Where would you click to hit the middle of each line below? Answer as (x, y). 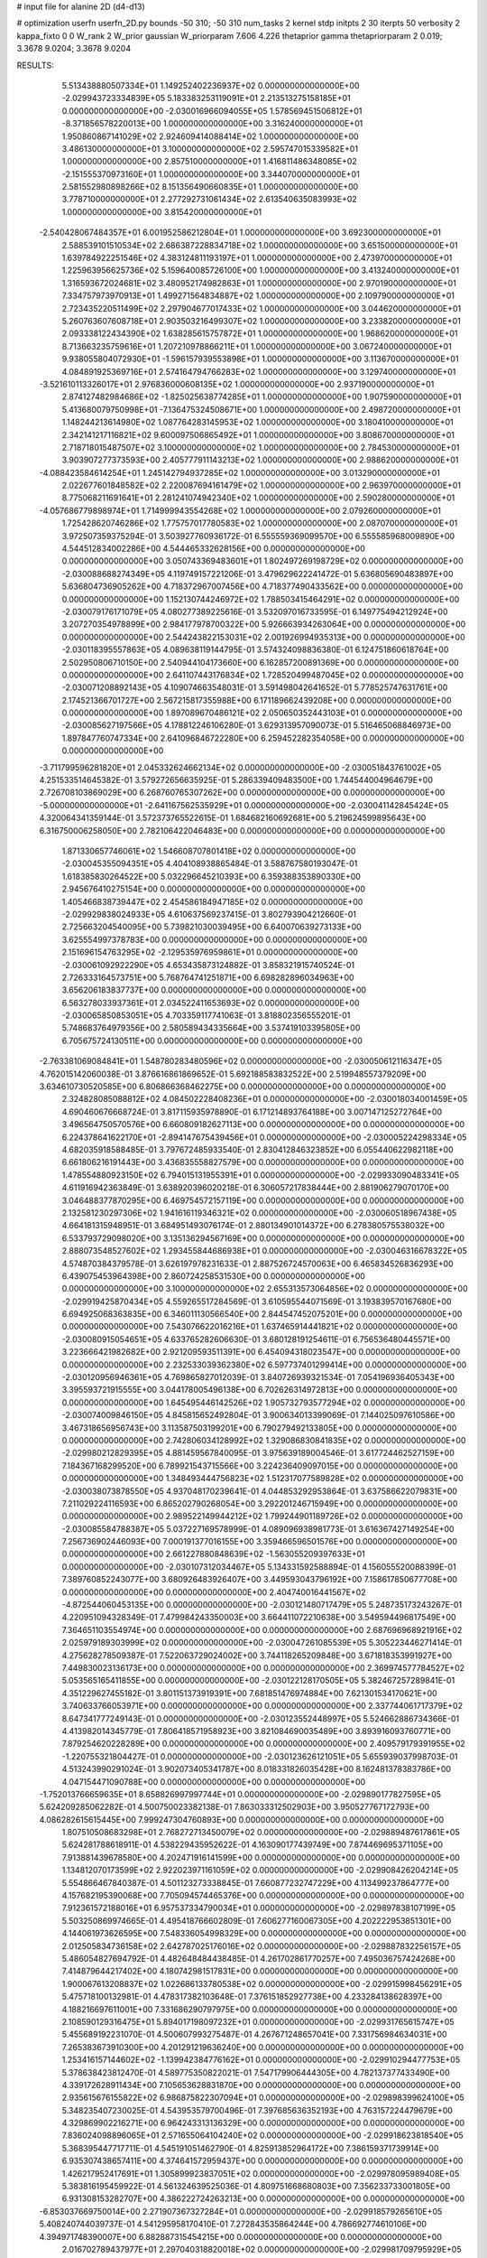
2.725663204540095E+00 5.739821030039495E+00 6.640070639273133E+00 (212, 927)
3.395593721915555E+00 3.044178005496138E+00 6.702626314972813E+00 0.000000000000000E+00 (260, 1390)
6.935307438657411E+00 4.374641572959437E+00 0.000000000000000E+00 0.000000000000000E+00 (262, 2161)
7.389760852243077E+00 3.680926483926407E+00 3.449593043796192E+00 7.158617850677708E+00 (260, 1580)
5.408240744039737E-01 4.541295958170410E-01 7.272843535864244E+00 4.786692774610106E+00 (233, 2224)
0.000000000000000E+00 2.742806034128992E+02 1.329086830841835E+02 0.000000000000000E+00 (264, 1440)
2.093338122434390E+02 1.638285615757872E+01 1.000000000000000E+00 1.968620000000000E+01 (260, 333)
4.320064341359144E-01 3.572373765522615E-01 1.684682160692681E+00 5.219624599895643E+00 (233, 818)
